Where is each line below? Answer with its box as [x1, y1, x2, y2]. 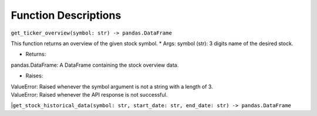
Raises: [25, 72, 43, 79]
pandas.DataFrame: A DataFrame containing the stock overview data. [11, 62, 179, 69]
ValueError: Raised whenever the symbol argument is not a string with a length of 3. [11, 83, 214, 90]
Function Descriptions [11, 9, 122, 22]
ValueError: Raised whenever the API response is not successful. [11, 91, 168, 98]
